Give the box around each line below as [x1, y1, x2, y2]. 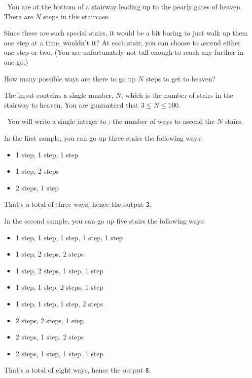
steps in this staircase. [43, 11, 110, 21]
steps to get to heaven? [145, 73, 216, 83]
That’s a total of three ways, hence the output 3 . [4, 199, 152, 209]
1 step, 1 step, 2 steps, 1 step [15, 282, 104, 292]
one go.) [4, 56, 28, 67]
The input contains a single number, [4, 90, 113, 100]
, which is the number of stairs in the [121, 90, 233, 100]
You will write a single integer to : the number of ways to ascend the [7, 116, 215, 126]
